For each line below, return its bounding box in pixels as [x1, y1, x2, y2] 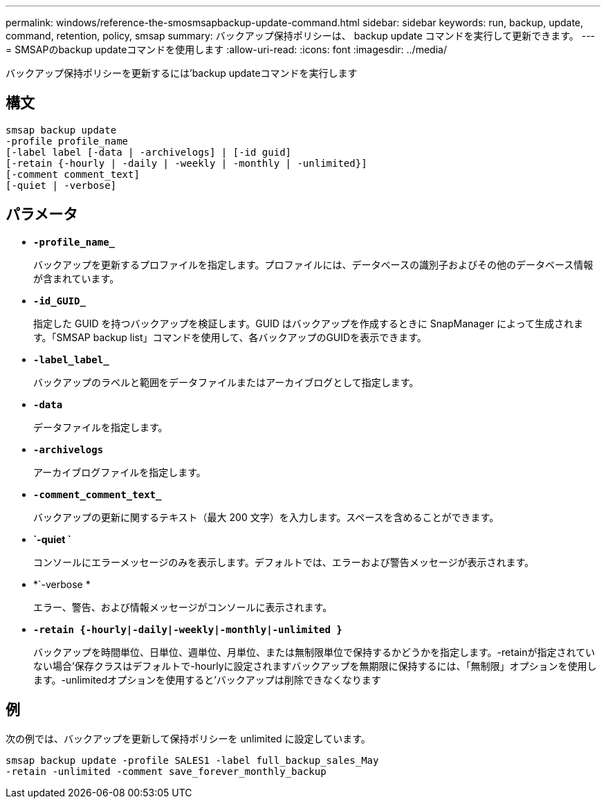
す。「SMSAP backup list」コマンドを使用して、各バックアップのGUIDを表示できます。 [33, 331, 427, 343]
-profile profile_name [6, 135, 129, 147]
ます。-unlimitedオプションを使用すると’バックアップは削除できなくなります [33, 673, 381, 686]
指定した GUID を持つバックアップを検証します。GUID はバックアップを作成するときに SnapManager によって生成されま [33, 317, 583, 329]
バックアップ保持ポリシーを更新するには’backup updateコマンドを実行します [6, 67, 358, 79]
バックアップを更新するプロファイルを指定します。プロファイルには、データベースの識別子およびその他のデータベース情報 [33, 258, 594, 271]
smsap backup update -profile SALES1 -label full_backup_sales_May [6, 754, 379, 766]
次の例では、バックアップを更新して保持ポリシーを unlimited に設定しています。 [6, 732, 371, 744]
